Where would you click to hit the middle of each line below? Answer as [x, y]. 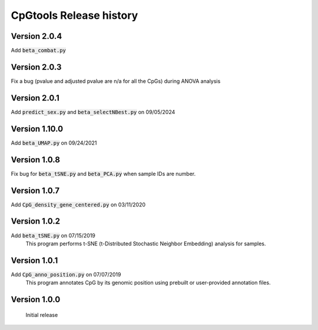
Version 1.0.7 [35, 190]
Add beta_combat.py [38, 51]
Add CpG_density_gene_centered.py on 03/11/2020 [78, 204]
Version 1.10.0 [37, 129]
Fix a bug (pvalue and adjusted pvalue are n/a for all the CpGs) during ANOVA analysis [116, 81]
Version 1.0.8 [35, 160]
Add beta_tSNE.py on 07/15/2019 [53, 235]
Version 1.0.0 [36, 299]
